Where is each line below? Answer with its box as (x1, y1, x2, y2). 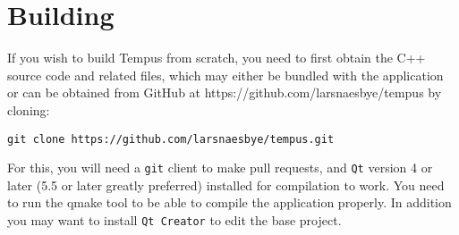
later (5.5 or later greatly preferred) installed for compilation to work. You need (7, 175, 445, 194)
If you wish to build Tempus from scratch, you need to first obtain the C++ (7, 48, 426, 67)
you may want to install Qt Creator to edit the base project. (7, 211, 342, 229)
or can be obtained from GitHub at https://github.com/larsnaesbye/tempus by (7, 83, 442, 102)
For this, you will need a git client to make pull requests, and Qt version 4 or (7, 158, 433, 177)
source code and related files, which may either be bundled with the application (7, 65, 444, 84)
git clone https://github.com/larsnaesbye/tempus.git (7, 132, 335, 146)
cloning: (7, 100, 50, 119)
